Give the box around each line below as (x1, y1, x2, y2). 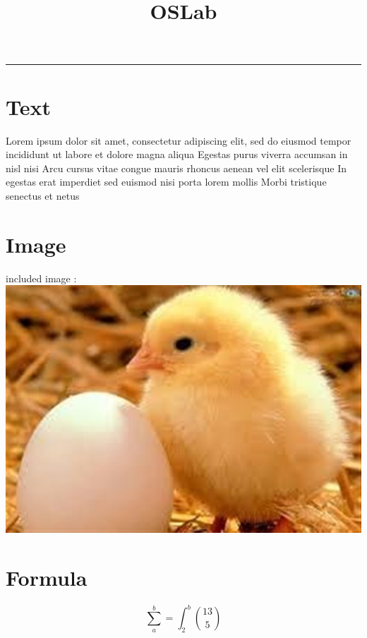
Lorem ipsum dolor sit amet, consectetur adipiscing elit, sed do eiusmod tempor (6, 133, 351, 148)
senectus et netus (6, 188, 80, 203)
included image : (6, 270, 77, 285)
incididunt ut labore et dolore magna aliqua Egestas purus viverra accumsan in (6, 147, 348, 162)
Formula (6, 562, 88, 591)
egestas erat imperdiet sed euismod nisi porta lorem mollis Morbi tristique (6, 174, 327, 189)
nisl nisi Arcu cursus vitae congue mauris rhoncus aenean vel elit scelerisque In (6, 160, 347, 175)
